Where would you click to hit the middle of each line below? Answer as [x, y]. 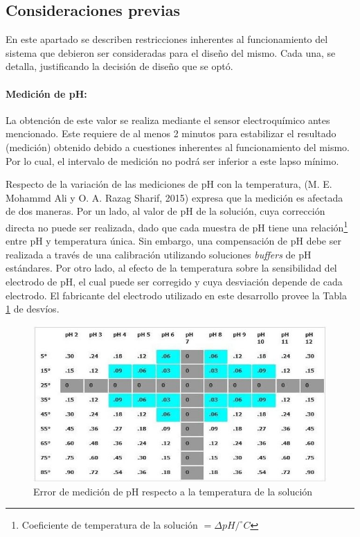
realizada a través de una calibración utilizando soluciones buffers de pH [159, 254]
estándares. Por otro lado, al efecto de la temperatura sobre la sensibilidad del [171, 268]
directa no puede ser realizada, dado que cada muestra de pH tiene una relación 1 [177, 226]
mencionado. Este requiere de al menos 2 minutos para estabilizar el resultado [171, 133]
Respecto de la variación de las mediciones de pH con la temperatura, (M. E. [169, 184]
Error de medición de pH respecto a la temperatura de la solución [173, 491]
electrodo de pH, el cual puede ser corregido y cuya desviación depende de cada [174, 281]
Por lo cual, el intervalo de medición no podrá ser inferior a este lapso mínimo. [172, 160]
